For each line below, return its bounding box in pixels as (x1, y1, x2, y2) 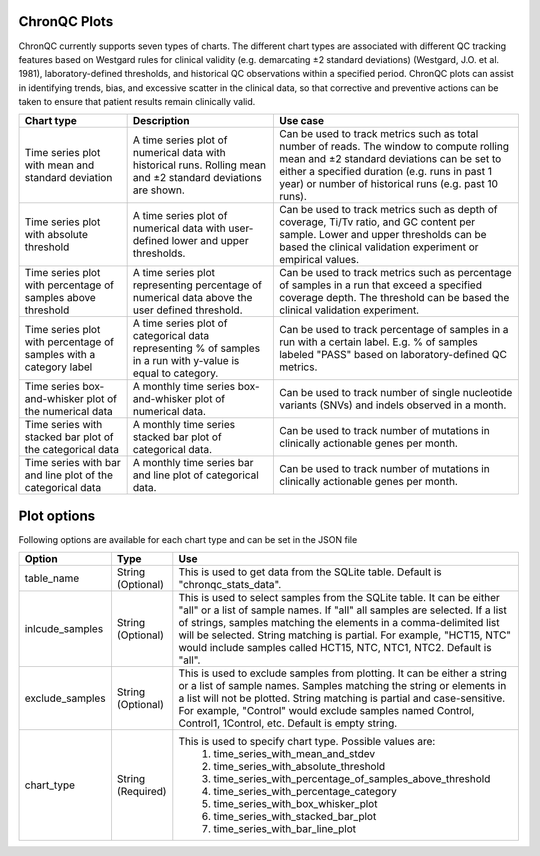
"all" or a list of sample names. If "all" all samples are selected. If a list (178, 603, 507, 617)
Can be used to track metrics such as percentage (278, 266, 512, 280)
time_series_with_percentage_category (213, 785, 397, 799)
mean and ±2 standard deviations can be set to (278, 152, 502, 166)
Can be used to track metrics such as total (278, 127, 479, 141)
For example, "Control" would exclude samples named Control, (178, 704, 475, 718)
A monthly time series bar (132, 456, 254, 470)
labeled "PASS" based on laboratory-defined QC (278, 348, 507, 362)
